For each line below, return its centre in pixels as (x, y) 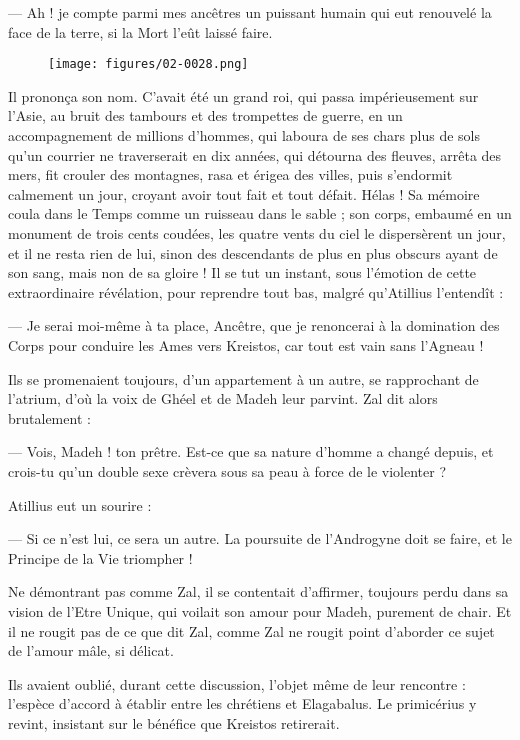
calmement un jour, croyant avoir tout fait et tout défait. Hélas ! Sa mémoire (244, 193)
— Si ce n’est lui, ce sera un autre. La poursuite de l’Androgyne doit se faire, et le (260, 538)
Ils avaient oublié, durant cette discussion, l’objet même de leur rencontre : (237, 683)
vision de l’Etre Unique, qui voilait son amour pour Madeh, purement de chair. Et (260, 610)
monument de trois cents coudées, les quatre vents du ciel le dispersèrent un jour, (257, 233)
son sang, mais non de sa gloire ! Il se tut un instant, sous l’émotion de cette (242, 272)
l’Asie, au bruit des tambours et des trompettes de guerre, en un (205, 115)
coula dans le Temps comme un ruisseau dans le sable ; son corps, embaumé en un (260, 213)
